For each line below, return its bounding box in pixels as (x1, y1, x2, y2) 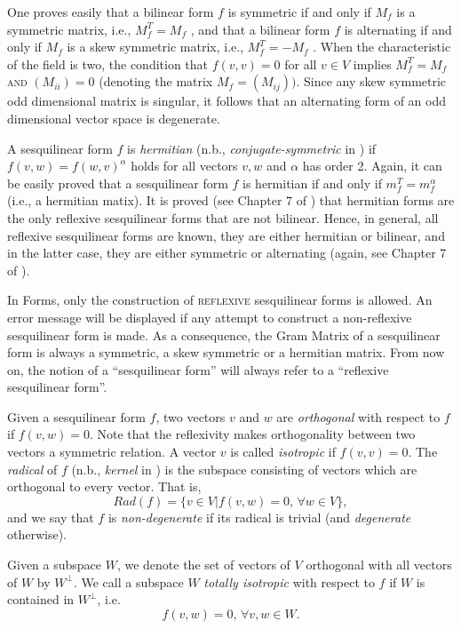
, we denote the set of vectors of (116, 555, 290, 574)
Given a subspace (7, 555, 102, 574)
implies (353, 54, 392, 73)
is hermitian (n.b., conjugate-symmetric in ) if (127, 139, 377, 157)
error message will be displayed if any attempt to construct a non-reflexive (7, 307, 412, 326)
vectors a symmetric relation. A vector (7, 442, 217, 461)
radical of (7, 459, 58, 478)
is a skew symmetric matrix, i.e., (67, 37, 244, 56)
